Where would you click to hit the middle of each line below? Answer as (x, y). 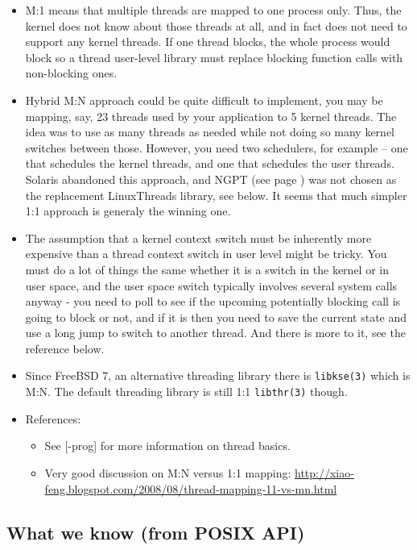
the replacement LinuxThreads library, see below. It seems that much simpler (216, 195)
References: (53, 418)
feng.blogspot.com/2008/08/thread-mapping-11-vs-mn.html (191, 488)
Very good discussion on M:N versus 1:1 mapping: (168, 472)
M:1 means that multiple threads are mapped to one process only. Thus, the (213, 10)
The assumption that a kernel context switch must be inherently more (198, 237)
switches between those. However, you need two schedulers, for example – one (217, 147)
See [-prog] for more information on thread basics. (167, 446)
